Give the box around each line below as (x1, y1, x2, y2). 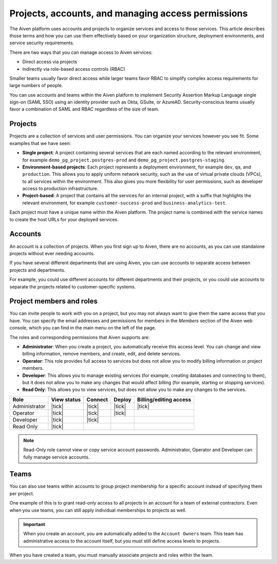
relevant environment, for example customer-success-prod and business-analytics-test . (22, 200, 227, 206)
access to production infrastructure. (22, 185, 98, 192)
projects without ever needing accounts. (9, 250, 95, 256)
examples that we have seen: (9, 140, 71, 146)
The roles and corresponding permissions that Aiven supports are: (9, 334, 150, 340)
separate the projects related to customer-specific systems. (9, 283, 136, 289)
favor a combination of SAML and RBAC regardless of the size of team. (9, 106, 160, 112)
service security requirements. (9, 40, 74, 46)
